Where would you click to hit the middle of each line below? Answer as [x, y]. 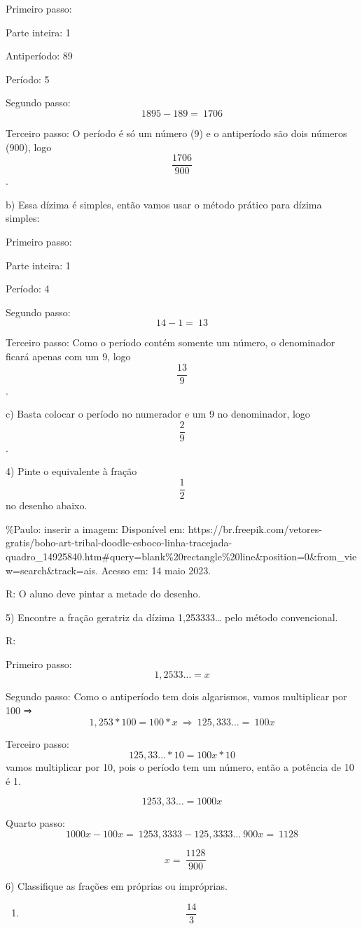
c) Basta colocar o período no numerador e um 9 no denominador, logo [158, 414]
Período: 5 [28, 79]
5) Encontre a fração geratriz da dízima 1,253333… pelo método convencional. [172, 617]
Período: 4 [28, 289]
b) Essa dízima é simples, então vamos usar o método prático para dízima [164, 204]
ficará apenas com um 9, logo [68, 356]
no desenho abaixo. [47, 505]
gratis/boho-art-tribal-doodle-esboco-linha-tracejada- [119, 542]
